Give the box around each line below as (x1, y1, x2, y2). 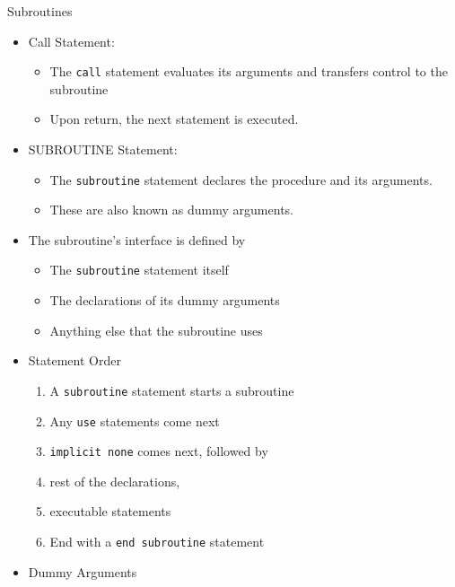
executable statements (49, 502, 171, 521)
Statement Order (28, 351, 121, 370)
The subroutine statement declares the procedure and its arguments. (49, 170, 433, 188)
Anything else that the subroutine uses (49, 320, 263, 339)
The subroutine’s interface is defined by (28, 230, 246, 249)
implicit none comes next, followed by (49, 442, 268, 460)
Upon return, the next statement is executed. (49, 110, 299, 128)
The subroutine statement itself (49, 260, 229, 279)
